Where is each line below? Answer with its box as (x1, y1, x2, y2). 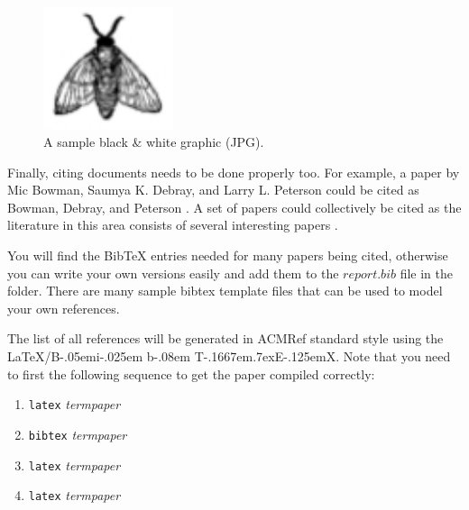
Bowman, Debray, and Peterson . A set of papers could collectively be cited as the (7, 197, 462, 216)
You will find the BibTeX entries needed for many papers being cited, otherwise (7, 246, 448, 265)
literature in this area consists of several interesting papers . (7, 215, 338, 234)
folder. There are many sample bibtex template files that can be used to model (7, 281, 443, 300)
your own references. (7, 298, 120, 317)
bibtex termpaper (28, 424, 127, 443)
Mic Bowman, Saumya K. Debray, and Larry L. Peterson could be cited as (7, 180, 419, 199)
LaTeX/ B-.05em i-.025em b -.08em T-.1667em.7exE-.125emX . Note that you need (7, 347, 451, 366)
